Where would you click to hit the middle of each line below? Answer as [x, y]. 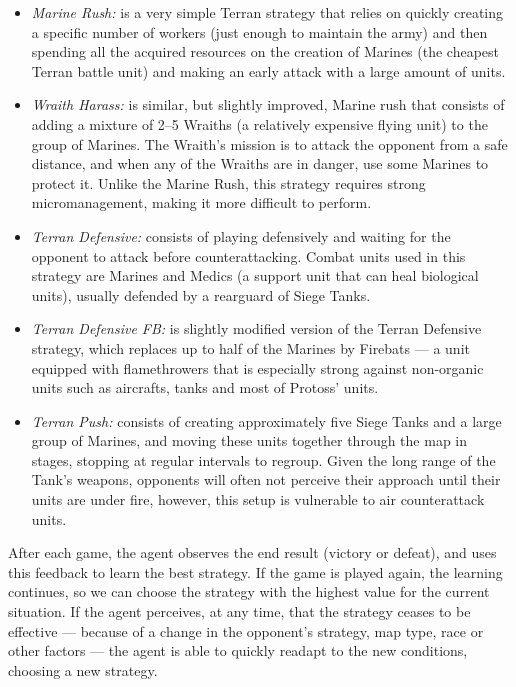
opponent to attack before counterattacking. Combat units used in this [248, 255]
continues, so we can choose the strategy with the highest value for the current [249, 591]
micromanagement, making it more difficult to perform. [201, 202]
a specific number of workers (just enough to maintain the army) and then [259, 31]
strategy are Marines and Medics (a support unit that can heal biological [255, 275]
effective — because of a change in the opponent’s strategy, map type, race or [246, 630]
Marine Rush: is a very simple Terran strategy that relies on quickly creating [267, 12]
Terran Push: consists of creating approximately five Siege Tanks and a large [266, 420]
